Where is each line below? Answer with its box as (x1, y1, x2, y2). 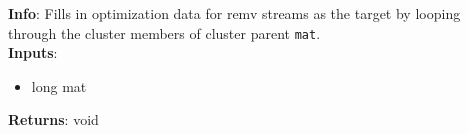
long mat (31, 75, 87, 96)
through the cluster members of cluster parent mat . (8, 22, 321, 43)
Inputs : (8, 42, 58, 63)
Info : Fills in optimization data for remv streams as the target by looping (8, 3, 461, 23)
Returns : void (8, 109, 99, 130)
